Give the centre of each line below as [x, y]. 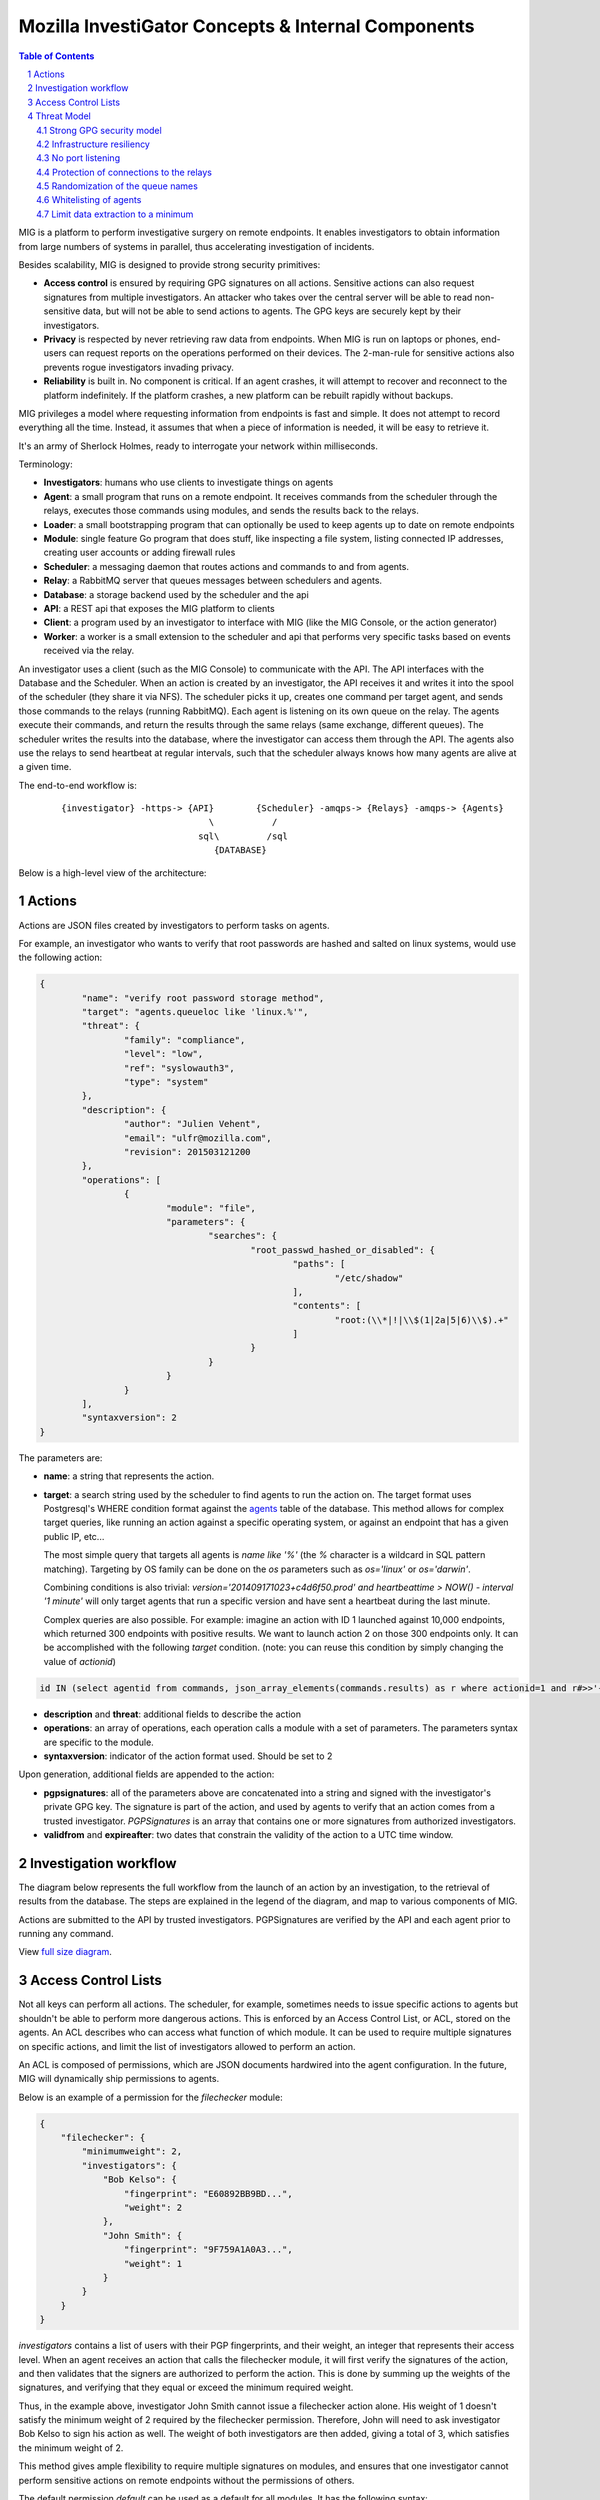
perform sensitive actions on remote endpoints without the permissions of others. [186, 2480]
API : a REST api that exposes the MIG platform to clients [159, 608]
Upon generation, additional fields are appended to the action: [146, 1774]
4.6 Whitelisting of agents [89, 200]
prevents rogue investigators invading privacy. [139, 367]
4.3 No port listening [78, 158]
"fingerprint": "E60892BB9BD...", [208, 2193]
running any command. [66, 1934]
